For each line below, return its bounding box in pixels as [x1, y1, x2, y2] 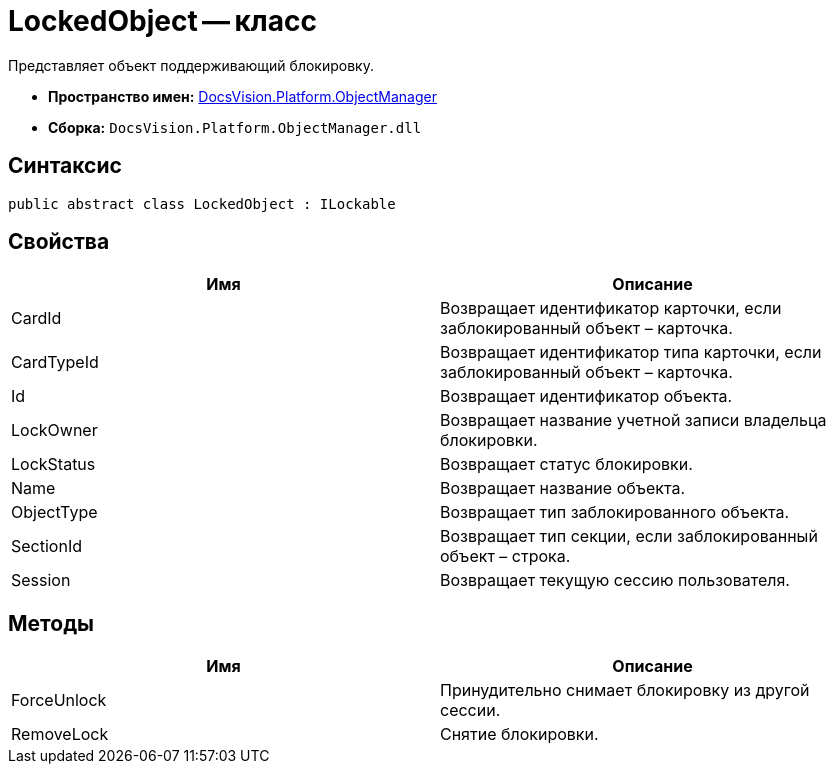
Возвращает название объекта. [440, 478, 686, 499]
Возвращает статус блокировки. [440, 454, 693, 475]
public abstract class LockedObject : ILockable [8, 195, 396, 212]
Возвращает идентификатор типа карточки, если [440, 342, 822, 363]
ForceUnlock [11, 690, 107, 711]
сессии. [440, 700, 501, 721]
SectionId [11, 536, 82, 557]
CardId [11, 308, 62, 329]
